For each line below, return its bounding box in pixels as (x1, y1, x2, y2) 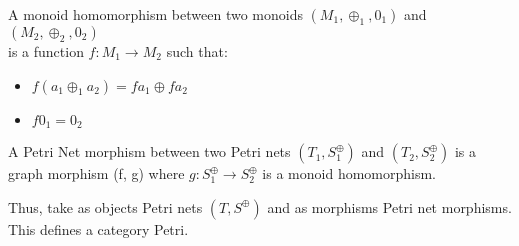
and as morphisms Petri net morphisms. (267, 196, 512, 217)
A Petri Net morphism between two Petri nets (8, 141, 291, 162)
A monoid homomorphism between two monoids (8, 4, 303, 24)
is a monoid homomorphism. (262, 163, 437, 184)
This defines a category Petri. (8, 218, 189, 239)
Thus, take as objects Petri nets (8, 196, 203, 217)
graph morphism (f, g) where (8, 163, 185, 184)
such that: (166, 41, 228, 61)
